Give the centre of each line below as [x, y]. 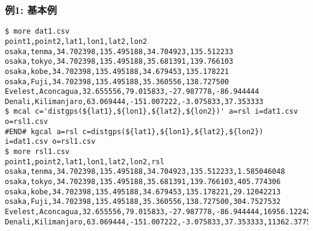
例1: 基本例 [31, 9]
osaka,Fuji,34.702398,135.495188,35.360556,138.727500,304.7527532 [143, 202]
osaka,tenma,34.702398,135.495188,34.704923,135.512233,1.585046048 [145, 172]
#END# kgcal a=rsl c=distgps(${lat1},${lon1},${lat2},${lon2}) [134, 131]
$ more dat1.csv [37, 32]
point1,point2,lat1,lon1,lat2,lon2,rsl [85, 162]
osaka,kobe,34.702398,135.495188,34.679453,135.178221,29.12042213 [143, 192]
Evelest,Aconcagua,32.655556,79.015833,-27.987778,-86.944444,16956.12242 [158, 212]
